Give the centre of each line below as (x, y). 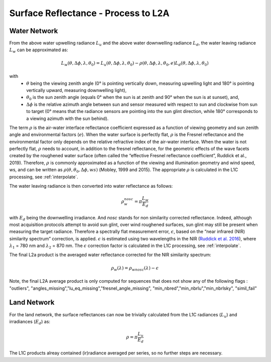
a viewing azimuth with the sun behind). (67, 118)
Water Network (34, 31)
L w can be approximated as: (39, 50)
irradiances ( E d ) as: (30, 322)
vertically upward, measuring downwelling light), (77, 90)
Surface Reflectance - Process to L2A (89, 13)
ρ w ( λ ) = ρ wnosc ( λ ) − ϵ (135, 269)
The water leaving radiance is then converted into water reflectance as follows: (91, 186)
